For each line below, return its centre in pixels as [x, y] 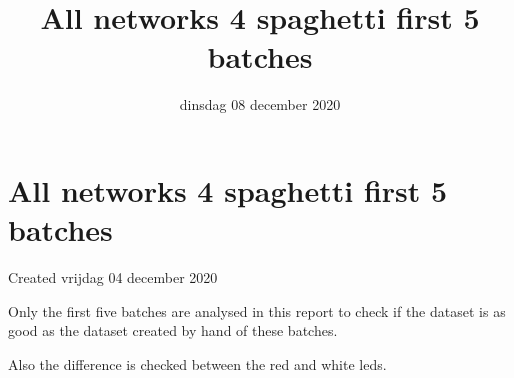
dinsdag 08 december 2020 [260, 104]
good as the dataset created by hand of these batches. [173, 330]
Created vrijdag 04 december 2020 [113, 277]
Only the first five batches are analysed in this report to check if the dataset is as [257, 310]
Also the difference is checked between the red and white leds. [197, 363]
